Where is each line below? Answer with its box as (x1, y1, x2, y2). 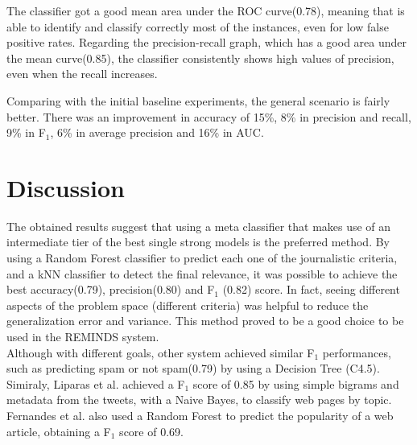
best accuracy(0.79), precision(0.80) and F (6, 281, 215, 298)
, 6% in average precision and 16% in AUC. (50, 124, 264, 141)
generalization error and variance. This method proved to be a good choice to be (6, 312, 404, 329)
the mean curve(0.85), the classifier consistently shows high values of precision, (6, 49, 394, 66)
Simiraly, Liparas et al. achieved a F (6, 375, 185, 392)
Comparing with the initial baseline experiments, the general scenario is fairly (6, 92, 390, 109)
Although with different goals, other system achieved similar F (6, 344, 315, 361)
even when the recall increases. (6, 65, 158, 82)
